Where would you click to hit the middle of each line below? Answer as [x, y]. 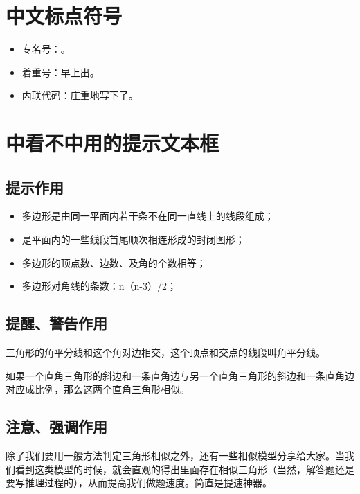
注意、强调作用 [56, 426]
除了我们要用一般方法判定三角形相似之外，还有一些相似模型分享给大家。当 [175, 456]
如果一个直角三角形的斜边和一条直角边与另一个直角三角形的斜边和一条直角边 [180, 375]
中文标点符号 [64, 16]
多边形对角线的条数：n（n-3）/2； [99, 286]
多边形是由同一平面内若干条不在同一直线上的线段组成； [148, 216]
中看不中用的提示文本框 [112, 143]
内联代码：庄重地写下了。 [80, 95]
